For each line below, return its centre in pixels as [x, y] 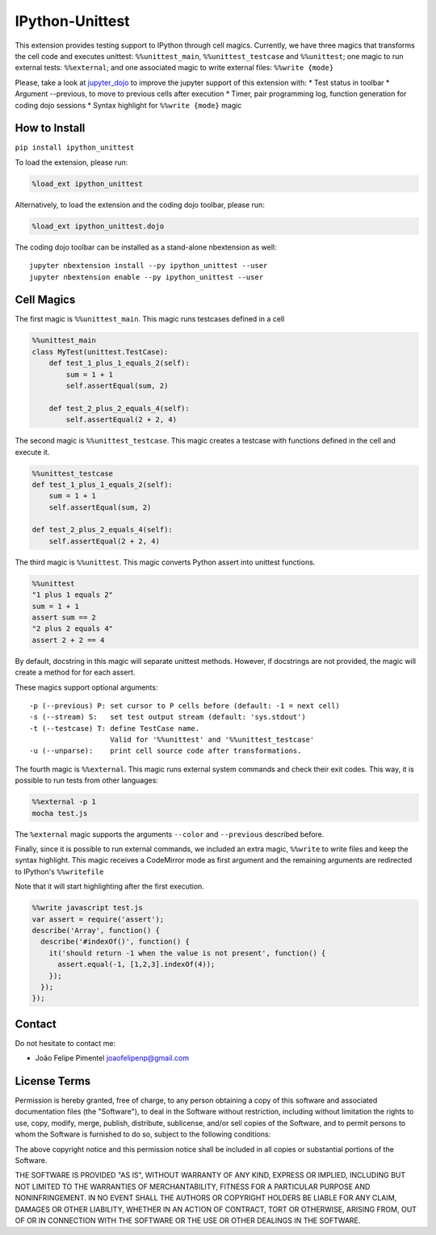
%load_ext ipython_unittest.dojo [98, 226]
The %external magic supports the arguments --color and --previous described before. [170, 834]
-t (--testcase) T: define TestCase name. [115, 728]
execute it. [32, 452]
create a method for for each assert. [75, 672]
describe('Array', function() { [96, 930]
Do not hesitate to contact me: [65, 1043]
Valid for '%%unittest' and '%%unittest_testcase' [212, 740]
